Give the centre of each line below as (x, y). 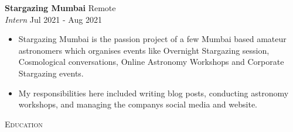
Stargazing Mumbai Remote (60, 8)
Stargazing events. (51, 73)
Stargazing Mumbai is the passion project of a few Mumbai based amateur (152, 39)
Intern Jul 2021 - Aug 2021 (53, 19)
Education (24, 124)
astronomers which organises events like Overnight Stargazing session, (144, 50)
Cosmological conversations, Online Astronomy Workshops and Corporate (151, 62)
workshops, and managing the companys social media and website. (138, 104)
